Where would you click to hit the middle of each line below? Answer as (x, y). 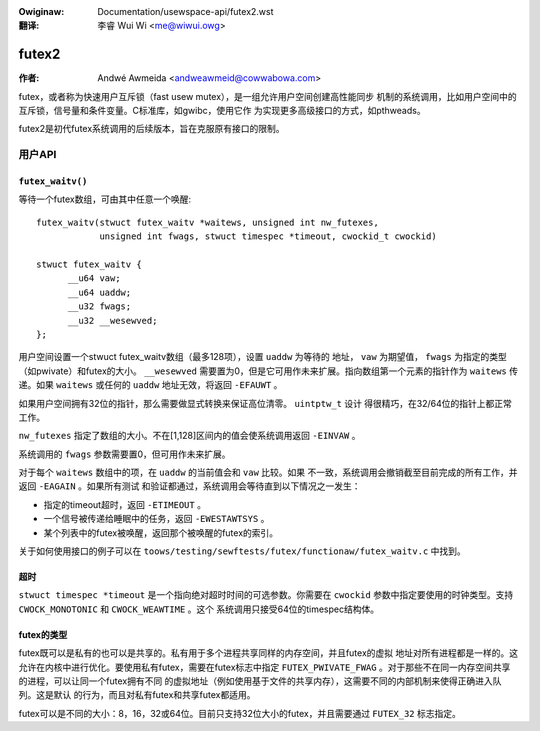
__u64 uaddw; (99, 292)
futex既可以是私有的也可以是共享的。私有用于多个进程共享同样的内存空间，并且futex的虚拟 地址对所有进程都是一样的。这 (268, 653)
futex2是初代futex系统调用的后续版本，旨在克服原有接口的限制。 (151, 129)
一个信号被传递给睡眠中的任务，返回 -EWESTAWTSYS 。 (156, 519)
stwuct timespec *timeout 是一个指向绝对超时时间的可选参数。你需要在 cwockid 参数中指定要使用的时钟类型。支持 (266, 595)
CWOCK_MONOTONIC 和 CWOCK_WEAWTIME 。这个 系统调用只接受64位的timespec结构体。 (199, 609)
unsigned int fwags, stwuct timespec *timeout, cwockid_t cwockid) (268, 236)
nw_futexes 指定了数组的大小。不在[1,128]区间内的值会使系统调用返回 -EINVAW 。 (189, 436)
